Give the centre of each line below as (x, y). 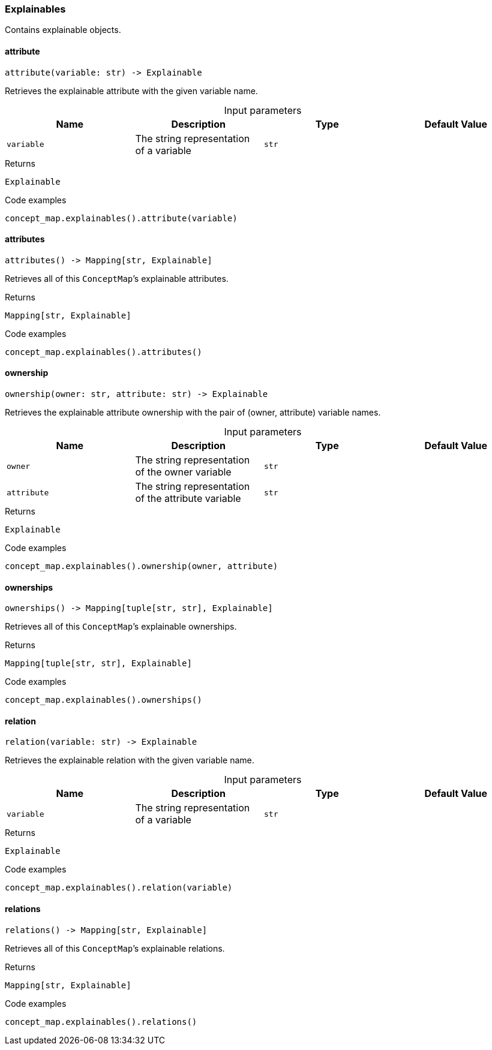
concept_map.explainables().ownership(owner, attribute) (142, 566)
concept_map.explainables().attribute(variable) (121, 218)
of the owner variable (183, 472)
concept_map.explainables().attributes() (103, 352)
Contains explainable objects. (63, 30)
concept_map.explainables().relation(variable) (119, 888)
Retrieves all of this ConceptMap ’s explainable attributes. (117, 278)
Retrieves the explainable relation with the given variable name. (130, 760)
